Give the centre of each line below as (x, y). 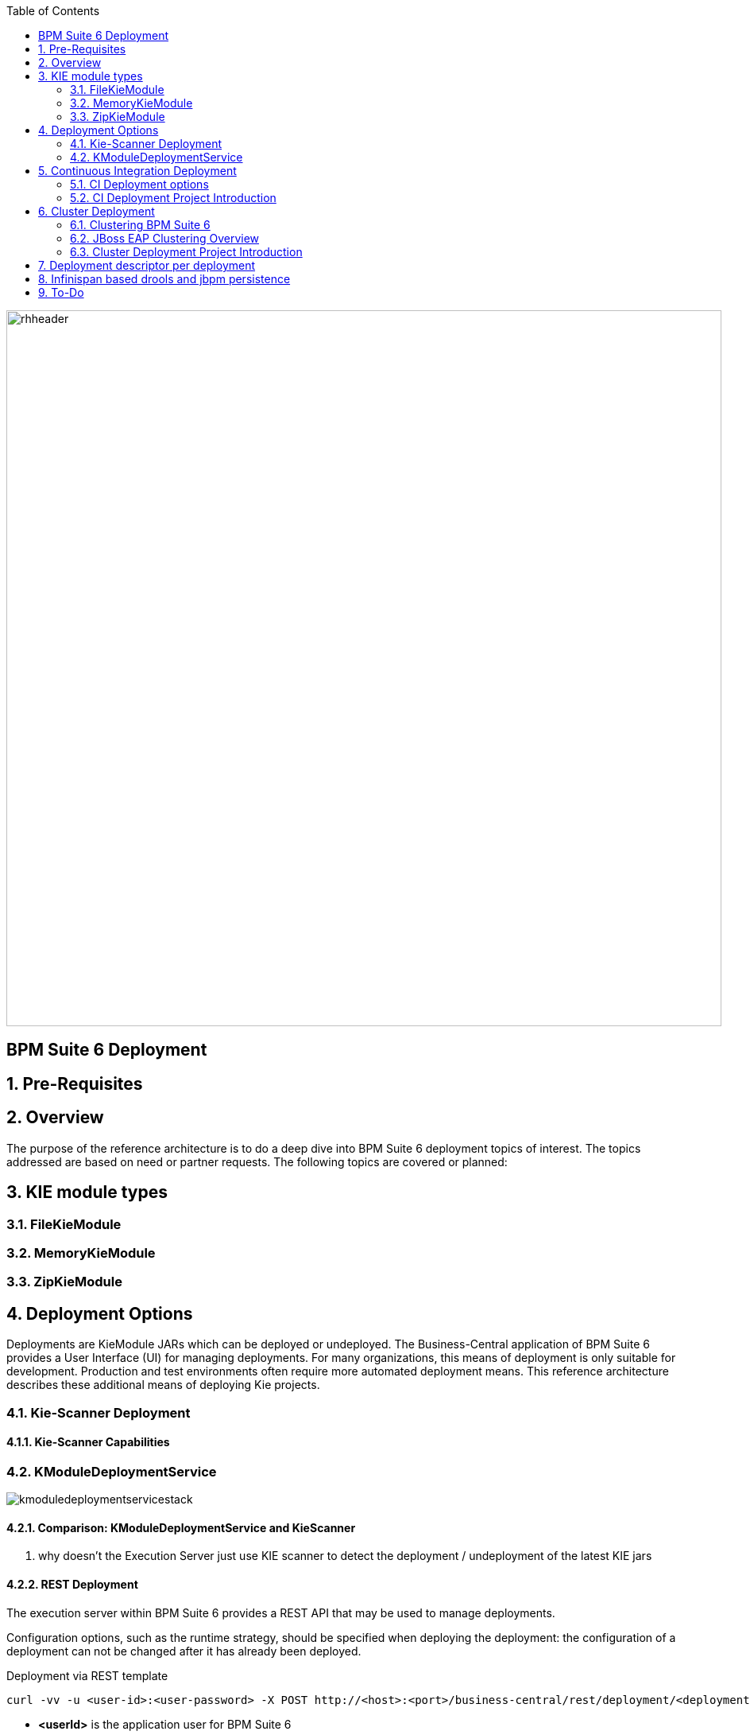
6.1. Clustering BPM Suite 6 (140, 225)
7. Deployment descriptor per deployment (147, 265)
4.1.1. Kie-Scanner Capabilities (88, 1442)
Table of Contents (53, 11)
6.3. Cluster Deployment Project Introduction (186, 252)
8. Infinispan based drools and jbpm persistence (164, 279)
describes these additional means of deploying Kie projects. (163, 1385)
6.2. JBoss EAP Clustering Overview (165, 238)
